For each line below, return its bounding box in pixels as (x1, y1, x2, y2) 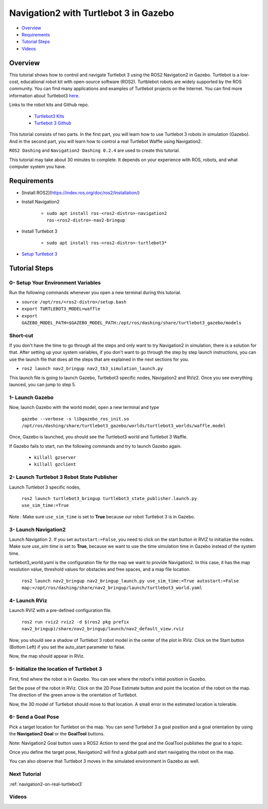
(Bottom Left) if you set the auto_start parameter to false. (9, 644, 126, 650)
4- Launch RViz (9, 597, 47, 604)
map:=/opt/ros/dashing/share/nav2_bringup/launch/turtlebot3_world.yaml (21, 585, 202, 591)
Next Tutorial (9, 771, 42, 778)
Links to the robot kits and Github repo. (9, 102, 89, 108)
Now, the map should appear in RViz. (9, 653, 85, 659)
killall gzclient (34, 462, 76, 467)
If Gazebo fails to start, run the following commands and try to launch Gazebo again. (9, 443, 182, 449)
